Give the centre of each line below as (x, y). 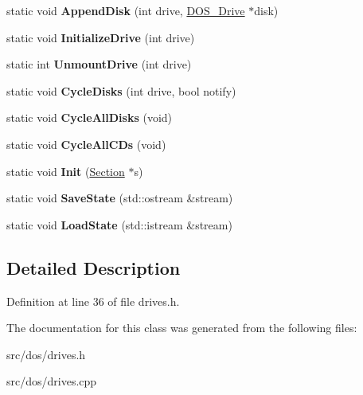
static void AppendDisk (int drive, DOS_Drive (126, 10)
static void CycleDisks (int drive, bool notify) (121, 90)
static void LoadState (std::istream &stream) (119, 224)
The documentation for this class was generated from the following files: (182, 328)
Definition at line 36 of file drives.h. (93, 301)
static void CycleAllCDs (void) (86, 144)
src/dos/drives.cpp (52, 381)
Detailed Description (94, 267)
